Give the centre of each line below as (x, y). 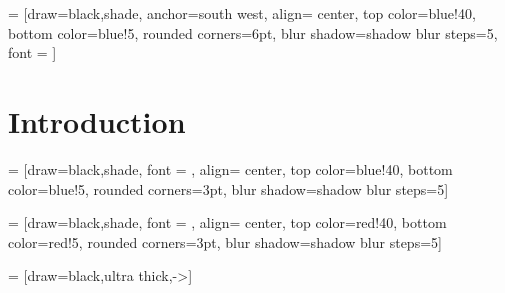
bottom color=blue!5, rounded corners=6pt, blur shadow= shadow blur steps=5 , (253, 32)
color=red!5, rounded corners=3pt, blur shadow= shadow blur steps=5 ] (225, 241)
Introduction (97, 120)
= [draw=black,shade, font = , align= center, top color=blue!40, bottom (230, 168)
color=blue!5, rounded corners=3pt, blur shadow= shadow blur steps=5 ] (228, 188)
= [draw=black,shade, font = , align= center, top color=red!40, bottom (227, 222)
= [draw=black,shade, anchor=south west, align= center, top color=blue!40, (242, 13)
